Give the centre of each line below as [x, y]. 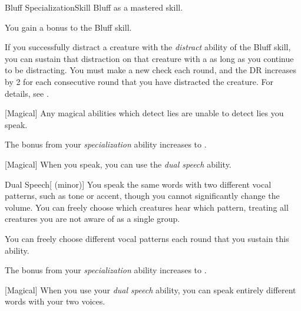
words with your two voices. [55, 301]
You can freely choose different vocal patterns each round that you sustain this [147, 238]
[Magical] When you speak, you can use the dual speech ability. [118, 164]
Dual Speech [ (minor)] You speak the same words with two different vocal [138, 184]
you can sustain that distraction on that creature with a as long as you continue [149, 58]
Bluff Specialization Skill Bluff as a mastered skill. [94, 7]
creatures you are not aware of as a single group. [92, 219]
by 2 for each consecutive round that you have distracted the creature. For [139, 81]
